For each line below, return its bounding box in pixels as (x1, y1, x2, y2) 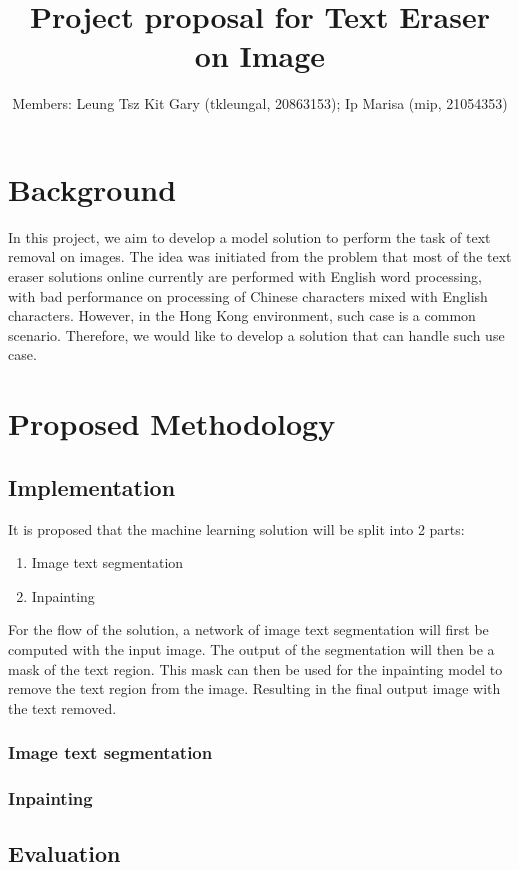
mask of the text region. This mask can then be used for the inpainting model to (8, 658, 503, 679)
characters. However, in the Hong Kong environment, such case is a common (8, 305, 476, 326)
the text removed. (8, 697, 117, 718)
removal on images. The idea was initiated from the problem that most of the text (8, 246, 512, 267)
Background (8, 168, 177, 209)
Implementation (8, 471, 176, 502)
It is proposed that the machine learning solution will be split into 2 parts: (8, 518, 465, 539)
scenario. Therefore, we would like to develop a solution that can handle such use (8, 324, 505, 345)
